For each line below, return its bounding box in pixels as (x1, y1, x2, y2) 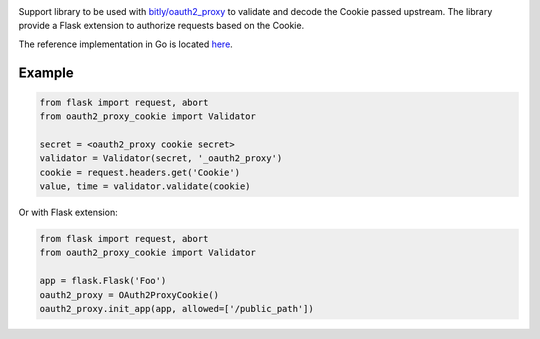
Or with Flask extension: (18, 206, 119, 219)
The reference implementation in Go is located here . (18, 38, 234, 50)
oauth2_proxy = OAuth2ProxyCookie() (39, 289, 220, 300)
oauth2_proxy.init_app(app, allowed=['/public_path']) (39, 303, 314, 315)
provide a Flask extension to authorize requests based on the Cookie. (18, 20, 305, 32)
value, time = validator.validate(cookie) (39, 181, 251, 192)
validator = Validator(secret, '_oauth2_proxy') (39, 153, 283, 164)
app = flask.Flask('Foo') (39, 275, 167, 287)
